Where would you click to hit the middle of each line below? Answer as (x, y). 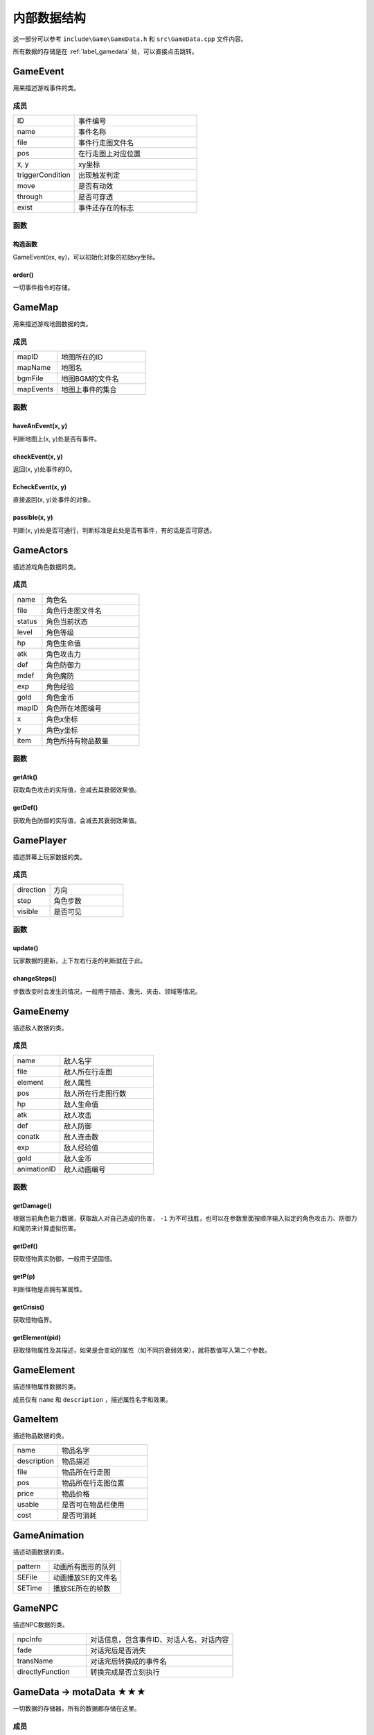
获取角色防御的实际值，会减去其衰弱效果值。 (77, 820)
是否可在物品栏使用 (93, 1505)
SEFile (27, 1577)
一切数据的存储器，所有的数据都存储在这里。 (77, 1709)
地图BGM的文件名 (90, 378)
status (27, 621)
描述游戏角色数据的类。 (46, 566)
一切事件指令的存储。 (43, 287)
